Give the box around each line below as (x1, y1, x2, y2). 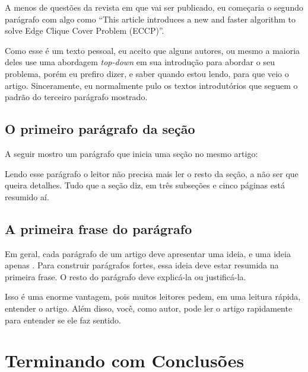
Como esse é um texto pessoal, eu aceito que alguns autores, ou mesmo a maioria (5, 44, 300, 56)
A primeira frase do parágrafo (5, 219, 192, 238)
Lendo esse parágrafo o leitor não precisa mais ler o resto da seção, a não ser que (5, 167, 299, 179)
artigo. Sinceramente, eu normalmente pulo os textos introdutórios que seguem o (5, 79, 298, 91)
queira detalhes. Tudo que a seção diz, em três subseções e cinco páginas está (5, 179, 285, 191)
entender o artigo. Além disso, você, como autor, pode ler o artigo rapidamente (5, 302, 293, 314)
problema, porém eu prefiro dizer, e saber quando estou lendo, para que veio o (5, 67, 289, 79)
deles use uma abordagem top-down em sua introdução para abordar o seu (5, 56, 275, 68)
